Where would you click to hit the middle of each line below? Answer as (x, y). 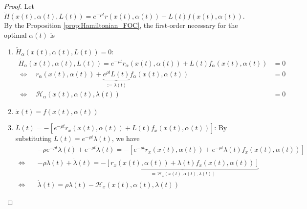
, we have (126, 138)
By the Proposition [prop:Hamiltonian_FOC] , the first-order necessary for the (121, 25)
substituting (33, 138)
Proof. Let (19, 6)
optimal (15, 35)
